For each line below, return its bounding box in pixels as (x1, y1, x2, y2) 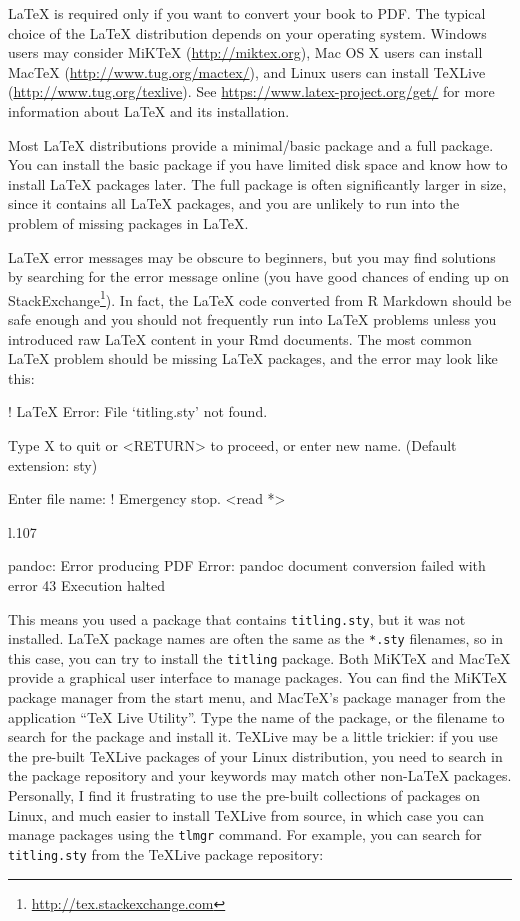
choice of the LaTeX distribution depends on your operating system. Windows (8, 22, 487, 43)
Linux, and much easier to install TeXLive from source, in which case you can (8, 804, 484, 825)
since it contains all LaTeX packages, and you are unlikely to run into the (8, 193, 460, 214)
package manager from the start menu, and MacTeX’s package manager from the (8, 687, 506, 708)
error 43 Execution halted (8, 574, 166, 595)
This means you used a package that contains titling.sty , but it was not (8, 608, 466, 629)
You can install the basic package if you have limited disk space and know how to (8, 154, 508, 175)
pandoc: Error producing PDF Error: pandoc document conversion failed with (8, 555, 486, 576)
